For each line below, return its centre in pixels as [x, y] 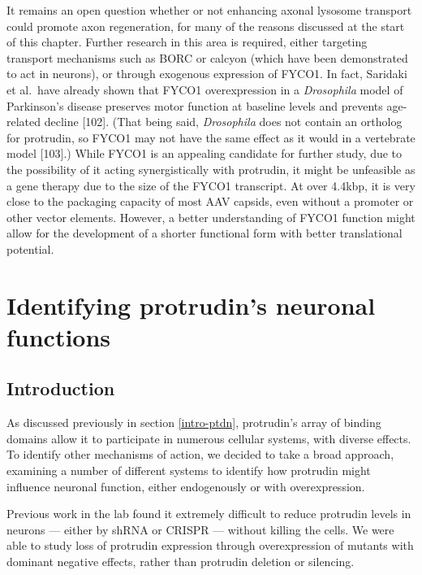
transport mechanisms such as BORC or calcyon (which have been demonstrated [207, 57]
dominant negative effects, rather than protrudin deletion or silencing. [181, 562]
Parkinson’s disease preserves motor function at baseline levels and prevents [195, 105]
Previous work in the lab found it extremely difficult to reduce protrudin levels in [209, 514]
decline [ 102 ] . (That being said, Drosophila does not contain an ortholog [223, 122]
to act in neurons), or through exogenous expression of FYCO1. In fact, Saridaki [207, 74]
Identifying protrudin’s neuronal [191, 305]
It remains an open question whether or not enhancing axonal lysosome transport [209, 10]
